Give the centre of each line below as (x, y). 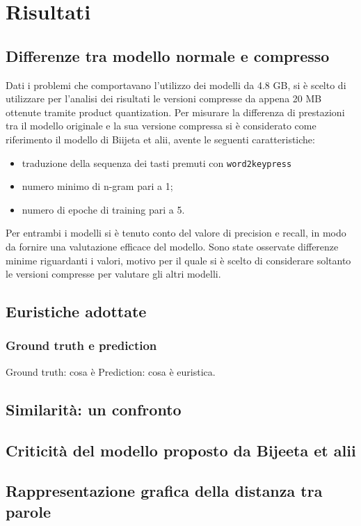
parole (28, 511)
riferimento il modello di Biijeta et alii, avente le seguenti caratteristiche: (160, 139)
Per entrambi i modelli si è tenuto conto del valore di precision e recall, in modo (176, 233)
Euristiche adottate (76, 311)
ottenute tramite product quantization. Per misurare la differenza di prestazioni (175, 112)
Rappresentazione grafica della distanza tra (164, 491)
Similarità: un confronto (94, 409)
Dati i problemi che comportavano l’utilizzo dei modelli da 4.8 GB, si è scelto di (176, 85)
